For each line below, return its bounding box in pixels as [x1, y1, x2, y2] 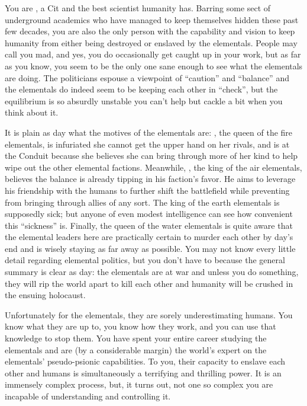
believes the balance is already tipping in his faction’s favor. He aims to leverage [5, 172, 296, 185]
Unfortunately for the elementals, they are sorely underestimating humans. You [5, 308, 293, 321]
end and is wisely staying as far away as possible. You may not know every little [5, 242, 296, 254]
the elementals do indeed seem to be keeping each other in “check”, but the [5, 83, 278, 95]
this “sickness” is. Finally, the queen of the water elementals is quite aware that [5, 219, 293, 231]
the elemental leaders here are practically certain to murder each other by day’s [5, 231, 293, 243]
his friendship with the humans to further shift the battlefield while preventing [5, 184, 290, 196]
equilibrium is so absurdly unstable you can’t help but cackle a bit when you [5, 94, 283, 107]
